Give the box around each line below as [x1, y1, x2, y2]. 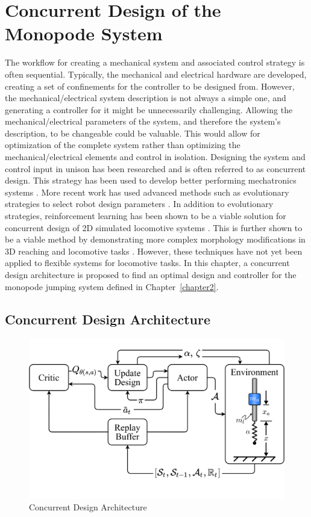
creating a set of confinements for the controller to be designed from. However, [5, 79, 295, 92]
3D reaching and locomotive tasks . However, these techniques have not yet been [5, 244, 303, 257]
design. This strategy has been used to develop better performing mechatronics [5, 174, 297, 187]
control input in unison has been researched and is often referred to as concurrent [5, 162, 306, 175]
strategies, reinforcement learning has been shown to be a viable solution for [5, 209, 286, 222]
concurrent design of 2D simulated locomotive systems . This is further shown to [5, 221, 303, 234]
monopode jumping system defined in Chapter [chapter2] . [5, 280, 219, 293]
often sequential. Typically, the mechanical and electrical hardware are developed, [5, 67, 307, 80]
